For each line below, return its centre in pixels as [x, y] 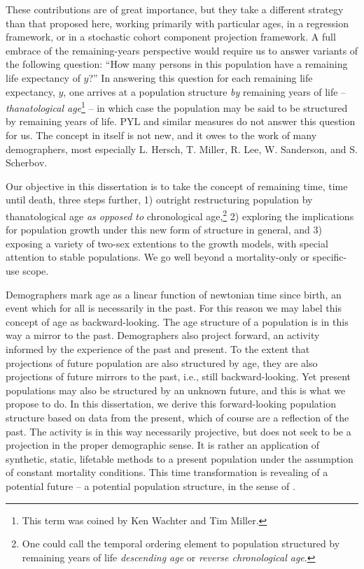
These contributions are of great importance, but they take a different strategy [175, 9]
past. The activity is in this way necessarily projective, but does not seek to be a [178, 431]
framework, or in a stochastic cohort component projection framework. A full [171, 37]
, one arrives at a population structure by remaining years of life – [205, 91]
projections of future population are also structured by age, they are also [162, 362]
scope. [36, 271]
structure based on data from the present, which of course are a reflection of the [177, 417]
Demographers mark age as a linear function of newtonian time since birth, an [174, 294]
